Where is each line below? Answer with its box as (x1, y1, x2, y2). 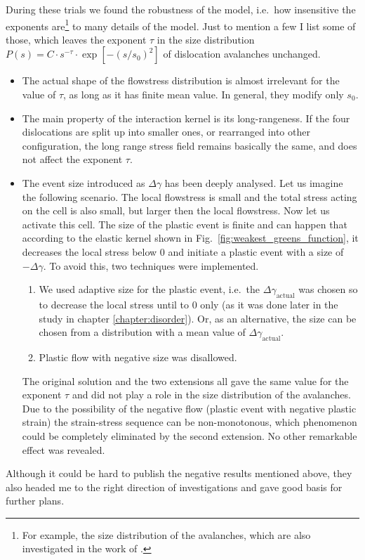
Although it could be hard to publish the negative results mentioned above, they (6, 466, 352, 481)
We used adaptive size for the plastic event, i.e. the (39, 282, 260, 297)
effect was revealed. (22, 442, 105, 457)
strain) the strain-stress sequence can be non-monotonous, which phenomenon (22, 415, 357, 429)
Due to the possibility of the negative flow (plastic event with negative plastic (22, 401, 357, 415)
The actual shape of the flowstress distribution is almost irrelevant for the (22, 73, 340, 88)
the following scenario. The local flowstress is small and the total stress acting (22, 189, 357, 204)
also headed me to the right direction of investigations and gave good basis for (6, 479, 343, 494)
